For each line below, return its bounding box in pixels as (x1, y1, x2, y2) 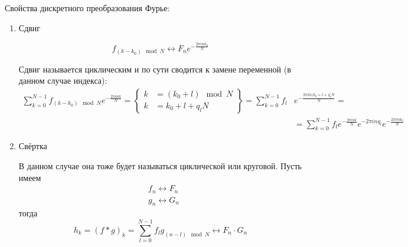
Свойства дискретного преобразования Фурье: (5, 2, 170, 14)
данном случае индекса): (18, 74, 107, 87)
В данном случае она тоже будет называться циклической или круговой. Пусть (18, 159, 302, 172)
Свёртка (18, 140, 47, 152)
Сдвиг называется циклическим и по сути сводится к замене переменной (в (18, 62, 291, 75)
